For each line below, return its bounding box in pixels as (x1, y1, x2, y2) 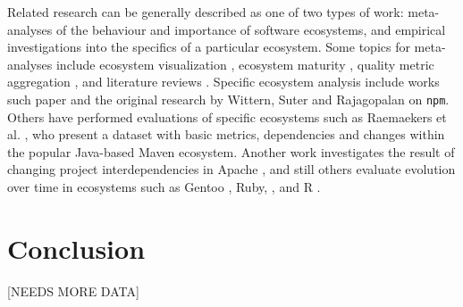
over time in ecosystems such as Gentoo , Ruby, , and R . (7, 178, 321, 195)
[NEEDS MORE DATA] (7, 281, 139, 300)
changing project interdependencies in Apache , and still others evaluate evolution (7, 160, 456, 178)
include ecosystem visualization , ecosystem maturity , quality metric (55, 54, 434, 73)
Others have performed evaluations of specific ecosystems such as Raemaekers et (7, 107, 447, 126)
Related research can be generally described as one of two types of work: (7, 3, 404, 21)
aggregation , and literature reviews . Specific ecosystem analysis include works (7, 72, 440, 91)
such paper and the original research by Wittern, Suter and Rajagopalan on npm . (7, 89, 450, 108)
